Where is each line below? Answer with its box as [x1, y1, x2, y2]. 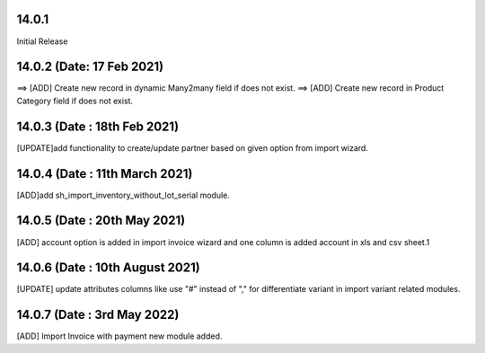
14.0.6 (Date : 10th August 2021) [16, 260, 201, 276]
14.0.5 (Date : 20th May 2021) [16, 213, 186, 228]
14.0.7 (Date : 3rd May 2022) [16, 307, 180, 322]
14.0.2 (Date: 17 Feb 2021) [16, 59, 164, 75]
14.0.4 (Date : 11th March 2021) [16, 166, 193, 181]
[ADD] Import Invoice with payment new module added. [16, 331, 223, 341]
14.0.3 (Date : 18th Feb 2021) [16, 119, 180, 134]
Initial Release [16, 36, 68, 47]
